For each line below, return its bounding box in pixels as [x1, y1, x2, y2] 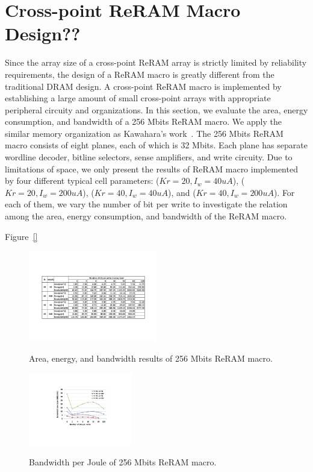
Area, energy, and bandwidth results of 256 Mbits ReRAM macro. [29, 351, 273, 364]
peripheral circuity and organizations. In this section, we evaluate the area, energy [5, 103, 308, 116]
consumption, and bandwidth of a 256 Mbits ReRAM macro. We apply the [5, 115, 282, 128]
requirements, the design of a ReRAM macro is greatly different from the [5, 68, 274, 80]
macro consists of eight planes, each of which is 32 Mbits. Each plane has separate [5, 139, 308, 151]
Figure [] [5, 230, 38, 242]
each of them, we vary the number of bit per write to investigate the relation [5, 198, 288, 210]
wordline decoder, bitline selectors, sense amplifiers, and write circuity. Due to [5, 151, 293, 163]
